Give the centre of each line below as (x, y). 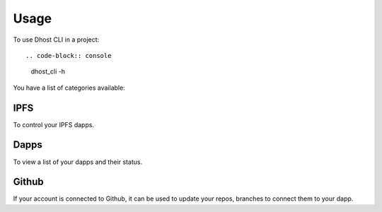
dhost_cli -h (48, 71)
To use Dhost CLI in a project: (56, 40)
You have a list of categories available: (69, 88)
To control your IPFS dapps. (54, 124)
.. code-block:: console (69, 55)
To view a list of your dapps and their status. (78, 162)
